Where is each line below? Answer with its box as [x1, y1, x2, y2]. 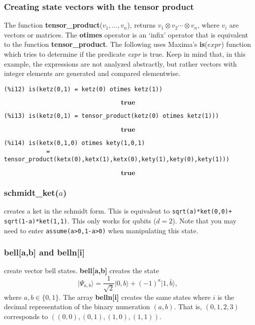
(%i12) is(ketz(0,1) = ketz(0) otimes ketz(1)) [4, 85, 163, 93]
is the [217, 291, 234, 302]
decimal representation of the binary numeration [4, 301, 150, 312]
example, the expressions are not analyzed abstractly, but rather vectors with [4, 58, 237, 69]
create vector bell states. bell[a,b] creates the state [4, 265, 159, 276]
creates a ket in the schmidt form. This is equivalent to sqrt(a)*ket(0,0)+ [4, 206, 232, 216]
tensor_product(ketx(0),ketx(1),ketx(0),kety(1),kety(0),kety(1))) [4, 156, 230, 163]
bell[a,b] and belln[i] [4, 246, 85, 258]
